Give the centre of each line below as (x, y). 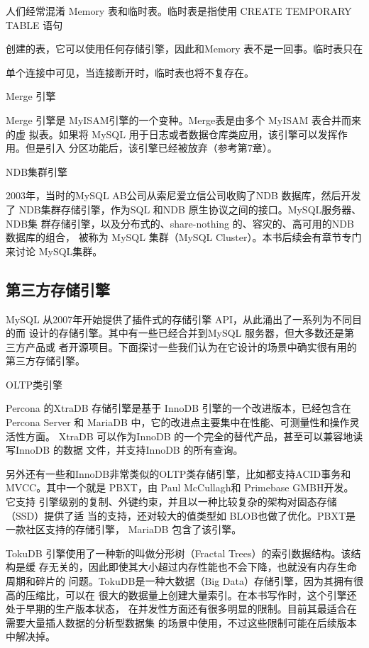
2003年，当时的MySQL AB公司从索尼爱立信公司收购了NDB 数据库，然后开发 (183, 195)
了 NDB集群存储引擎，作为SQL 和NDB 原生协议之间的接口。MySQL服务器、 (184, 209)
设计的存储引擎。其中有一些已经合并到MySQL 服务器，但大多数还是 (186, 333)
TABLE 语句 (34, 24)
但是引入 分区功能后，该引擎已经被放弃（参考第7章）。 (151, 148)
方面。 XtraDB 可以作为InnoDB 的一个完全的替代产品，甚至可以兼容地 (189, 436)
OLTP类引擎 (34, 384)
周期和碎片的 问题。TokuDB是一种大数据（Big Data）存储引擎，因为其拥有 (180, 581)
